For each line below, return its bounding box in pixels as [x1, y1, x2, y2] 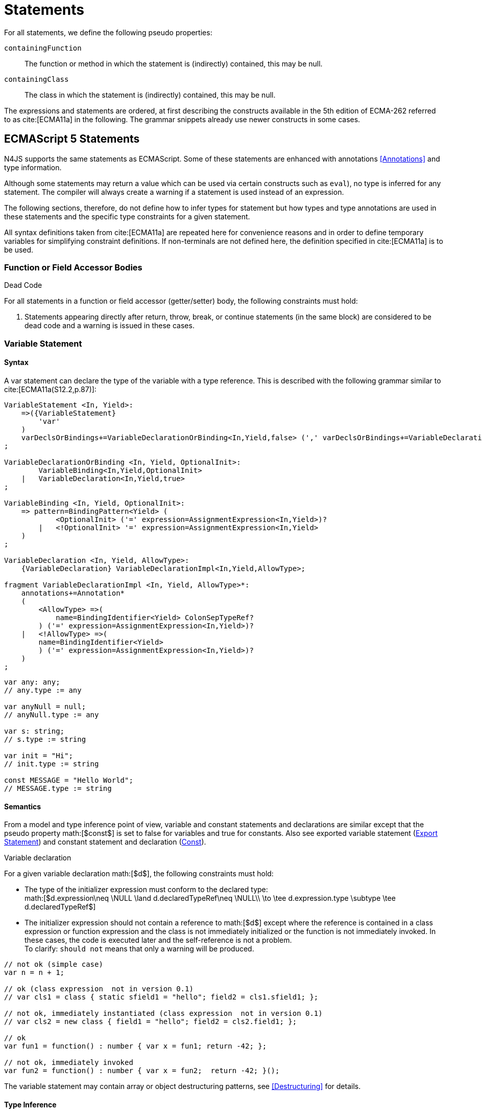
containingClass [4, 75, 69, 83]
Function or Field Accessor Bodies [4, 262, 142, 272]
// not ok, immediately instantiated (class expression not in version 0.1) [4, 1009, 323, 1018]
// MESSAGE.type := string [4, 784, 112, 792]
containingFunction [4, 43, 82, 52]
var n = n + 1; [4, 968, 65, 977]
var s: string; [4, 726, 65, 735]
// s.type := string [4, 735, 86, 743]
